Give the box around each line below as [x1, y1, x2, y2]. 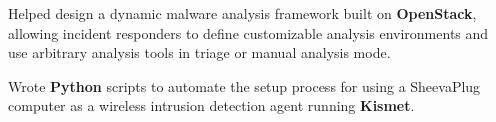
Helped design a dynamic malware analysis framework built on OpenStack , [8, 3, 477, 23]
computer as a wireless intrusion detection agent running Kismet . [8, 95, 415, 116]
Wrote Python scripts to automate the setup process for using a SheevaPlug [8, 75, 481, 96]
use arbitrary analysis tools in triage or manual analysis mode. [8, 42, 391, 63]
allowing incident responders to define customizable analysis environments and [8, 22, 489, 43]
